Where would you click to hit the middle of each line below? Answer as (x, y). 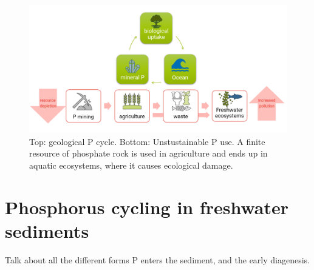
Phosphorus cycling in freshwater (147, 207)
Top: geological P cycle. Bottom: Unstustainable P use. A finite (147, 141)
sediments (47, 230)
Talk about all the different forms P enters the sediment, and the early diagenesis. (157, 259)
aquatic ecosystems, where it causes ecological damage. (131, 165)
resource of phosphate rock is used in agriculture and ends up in (148, 153)
